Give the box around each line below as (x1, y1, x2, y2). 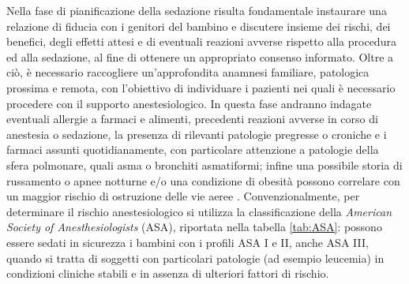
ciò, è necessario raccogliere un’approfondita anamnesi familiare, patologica (6, 64, 370, 80)
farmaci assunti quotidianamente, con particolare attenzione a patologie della (6, 141, 379, 158)
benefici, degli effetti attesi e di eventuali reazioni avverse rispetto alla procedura (6, 33, 396, 50)
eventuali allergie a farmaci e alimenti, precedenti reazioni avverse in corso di (6, 110, 378, 127)
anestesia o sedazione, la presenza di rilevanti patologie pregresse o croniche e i (6, 125, 387, 142)
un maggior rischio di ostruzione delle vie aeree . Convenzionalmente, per (6, 188, 360, 204)
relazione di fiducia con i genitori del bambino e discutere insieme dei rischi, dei (6, 17, 391, 34)
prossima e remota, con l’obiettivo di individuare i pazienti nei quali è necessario (6, 79, 396, 95)
